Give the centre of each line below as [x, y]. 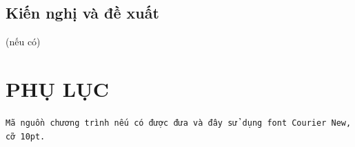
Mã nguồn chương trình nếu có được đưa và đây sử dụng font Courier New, [179, 123]
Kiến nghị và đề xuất [82, 13]
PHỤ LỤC [58, 88]
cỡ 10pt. [26, 136]
